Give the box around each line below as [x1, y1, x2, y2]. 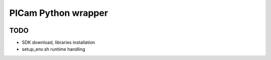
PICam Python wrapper [9, 7, 108, 18]
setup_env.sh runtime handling [22, 46, 85, 52]
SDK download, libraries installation [22, 40, 95, 46]
